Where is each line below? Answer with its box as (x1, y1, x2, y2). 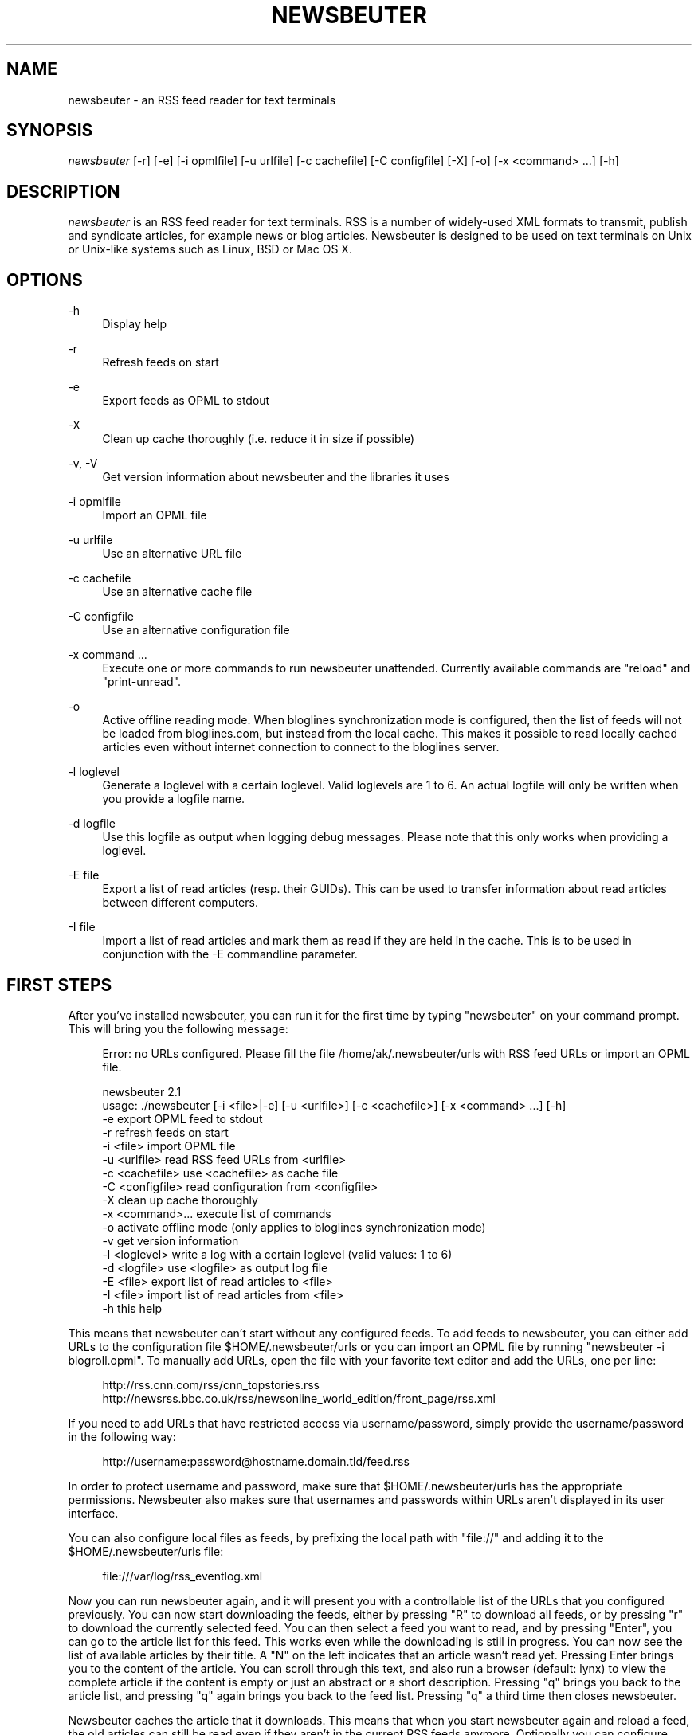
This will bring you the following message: (68, 1021, 288, 1036)
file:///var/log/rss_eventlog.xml (102, 1569, 263, 1583)
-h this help (102, 1301, 163, 1315)
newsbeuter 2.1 (102, 1084, 182, 1099)
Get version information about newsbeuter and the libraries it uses (102, 470, 449, 484)
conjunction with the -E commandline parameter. (102, 947, 358, 961)
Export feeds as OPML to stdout (102, 394, 270, 408)
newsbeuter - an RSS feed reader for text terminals (68, 92, 336, 107)
